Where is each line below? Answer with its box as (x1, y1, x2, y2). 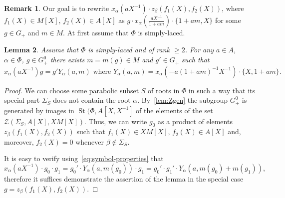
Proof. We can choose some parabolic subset (4, 85, 139, 95)
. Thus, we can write (84, 116, 147, 126)
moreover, (4, 136, 34, 147)
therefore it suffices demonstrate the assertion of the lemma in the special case (4, 173, 244, 184)
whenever (75, 136, 104, 147)
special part (4, 95, 40, 105)
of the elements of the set (136, 105, 213, 115)
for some (215, 15, 241, 25)
